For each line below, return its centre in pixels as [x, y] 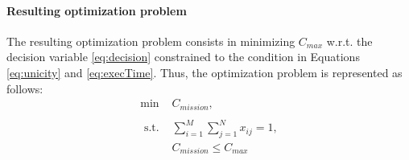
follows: [25, 88]
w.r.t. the [349, 41]
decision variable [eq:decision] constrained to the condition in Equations [183, 57]
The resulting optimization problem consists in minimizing [151, 41]
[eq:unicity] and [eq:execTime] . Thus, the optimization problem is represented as [204, 72]
